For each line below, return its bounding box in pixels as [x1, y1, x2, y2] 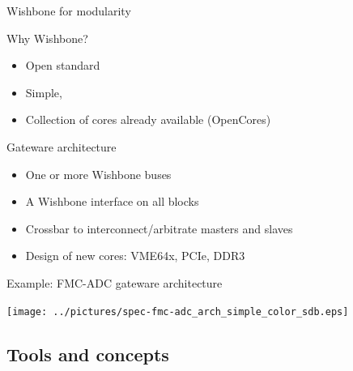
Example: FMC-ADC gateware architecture [6, 274, 223, 291]
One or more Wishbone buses [25, 165, 172, 182]
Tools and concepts [6, 341, 169, 366]
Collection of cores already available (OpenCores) [25, 111, 271, 128]
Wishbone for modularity [6, 2, 131, 19]
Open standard [25, 57, 100, 74]
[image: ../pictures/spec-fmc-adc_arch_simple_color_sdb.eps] [6, 305, 349, 318]
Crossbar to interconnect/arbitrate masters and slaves [25, 220, 293, 237]
